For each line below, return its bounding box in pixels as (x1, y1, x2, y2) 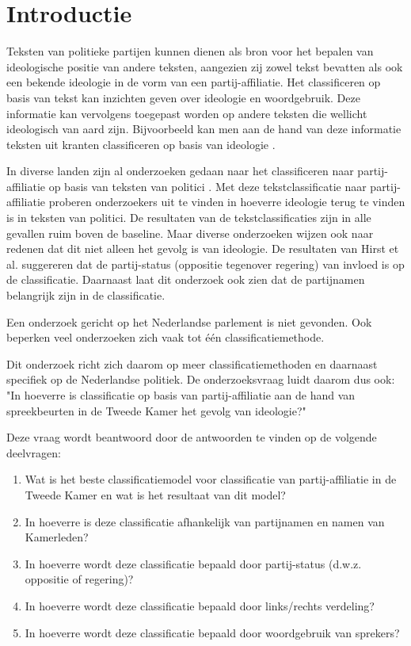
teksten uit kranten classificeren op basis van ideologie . (6, 136, 276, 152)
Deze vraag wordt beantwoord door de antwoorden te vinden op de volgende (6, 429, 377, 445)
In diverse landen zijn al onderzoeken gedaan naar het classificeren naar (6, 162, 354, 179)
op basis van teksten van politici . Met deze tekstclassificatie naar (48, 178, 367, 194)
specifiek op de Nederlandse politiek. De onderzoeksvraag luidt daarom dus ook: (6, 371, 395, 388)
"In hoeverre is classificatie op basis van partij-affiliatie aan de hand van (6, 387, 356, 403)
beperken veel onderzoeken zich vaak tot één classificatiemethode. (6, 329, 325, 346)
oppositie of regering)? (25, 571, 134, 587)
